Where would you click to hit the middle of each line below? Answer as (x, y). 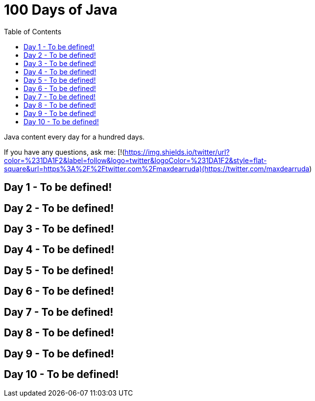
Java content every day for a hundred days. (74, 137)
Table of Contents (33, 31)
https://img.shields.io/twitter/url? (177, 152)
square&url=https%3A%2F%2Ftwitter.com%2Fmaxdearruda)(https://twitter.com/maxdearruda (157, 168)
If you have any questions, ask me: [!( (64, 152)
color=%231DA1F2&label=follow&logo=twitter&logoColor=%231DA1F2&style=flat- (135, 160)
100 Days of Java (61, 10)
